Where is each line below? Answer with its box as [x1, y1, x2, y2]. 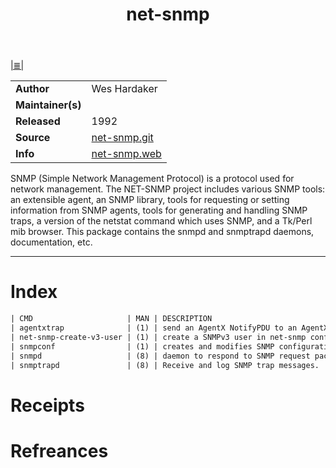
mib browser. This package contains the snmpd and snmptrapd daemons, [10, 226, 315, 238]
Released [15, 114, 61, 128]
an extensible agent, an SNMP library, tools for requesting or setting [10, 194, 290, 206]
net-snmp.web [91, 147, 162, 161]
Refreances [10, 439, 109, 462]
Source [15, 131, 51, 145]
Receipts [10, 394, 85, 417]
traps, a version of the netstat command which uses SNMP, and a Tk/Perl [10, 215, 313, 227]
